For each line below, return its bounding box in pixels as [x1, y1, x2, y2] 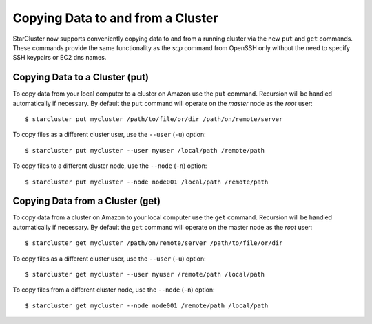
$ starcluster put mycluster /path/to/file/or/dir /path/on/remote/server [25, 116, 283, 123]
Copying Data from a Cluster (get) [12, 195, 161, 207]
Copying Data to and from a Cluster [12, 10, 218, 25]
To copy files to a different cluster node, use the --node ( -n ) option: [12, 162, 207, 170]
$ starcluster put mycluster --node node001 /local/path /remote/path [25, 177, 269, 186]
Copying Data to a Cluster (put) [12, 72, 149, 83]
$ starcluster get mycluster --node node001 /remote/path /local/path [25, 301, 269, 310]
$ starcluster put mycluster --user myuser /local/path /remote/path [25, 147, 265, 154]
